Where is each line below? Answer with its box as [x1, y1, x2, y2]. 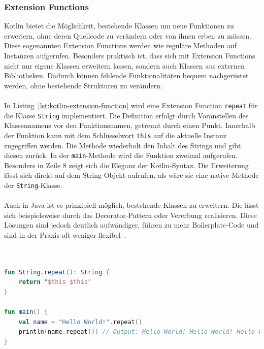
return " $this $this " [18, 278, 91, 286]
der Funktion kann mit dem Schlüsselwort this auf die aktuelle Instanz [4, 130, 226, 140]
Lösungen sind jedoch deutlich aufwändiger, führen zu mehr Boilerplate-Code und [4, 219, 259, 230]
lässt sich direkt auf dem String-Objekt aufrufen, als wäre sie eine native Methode [4, 170, 259, 180]
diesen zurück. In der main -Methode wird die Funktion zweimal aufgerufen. [4, 150, 238, 161]
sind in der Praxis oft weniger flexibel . [4, 230, 126, 240]
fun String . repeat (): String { [4, 268, 110, 276]
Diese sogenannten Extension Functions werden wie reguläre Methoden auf [4, 40, 237, 51]
